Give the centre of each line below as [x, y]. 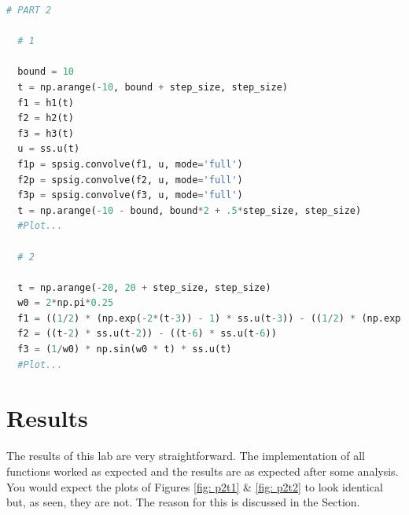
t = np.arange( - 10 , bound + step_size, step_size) [153, 87]
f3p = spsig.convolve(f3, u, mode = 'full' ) [130, 195]
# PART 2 [29, 10]
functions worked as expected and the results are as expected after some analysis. [203, 471]
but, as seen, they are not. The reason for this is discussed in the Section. [183, 502]
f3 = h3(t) [46, 133]
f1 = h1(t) [46, 103]
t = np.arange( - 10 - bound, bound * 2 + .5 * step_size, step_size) [190, 210]
